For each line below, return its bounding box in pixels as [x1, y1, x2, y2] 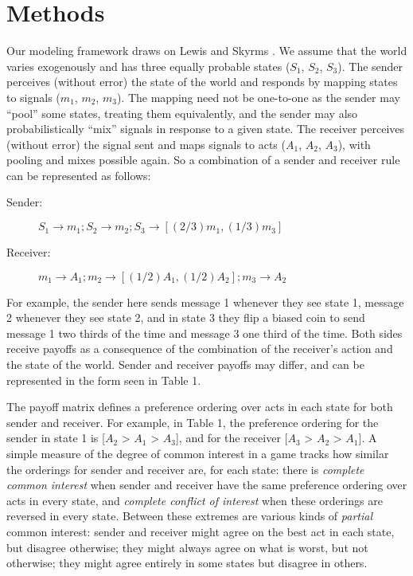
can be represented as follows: [6, 167, 151, 183]
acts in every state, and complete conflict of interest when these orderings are [6, 492, 383, 508]
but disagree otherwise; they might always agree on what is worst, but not [6, 539, 368, 555]
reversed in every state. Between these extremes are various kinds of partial [6, 507, 372, 524]
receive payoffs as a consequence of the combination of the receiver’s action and [6, 340, 393, 357]
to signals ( [6, 88, 60, 105]
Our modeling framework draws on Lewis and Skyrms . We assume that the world [6, 42, 407, 59]
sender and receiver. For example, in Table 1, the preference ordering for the [6, 413, 379, 430]
